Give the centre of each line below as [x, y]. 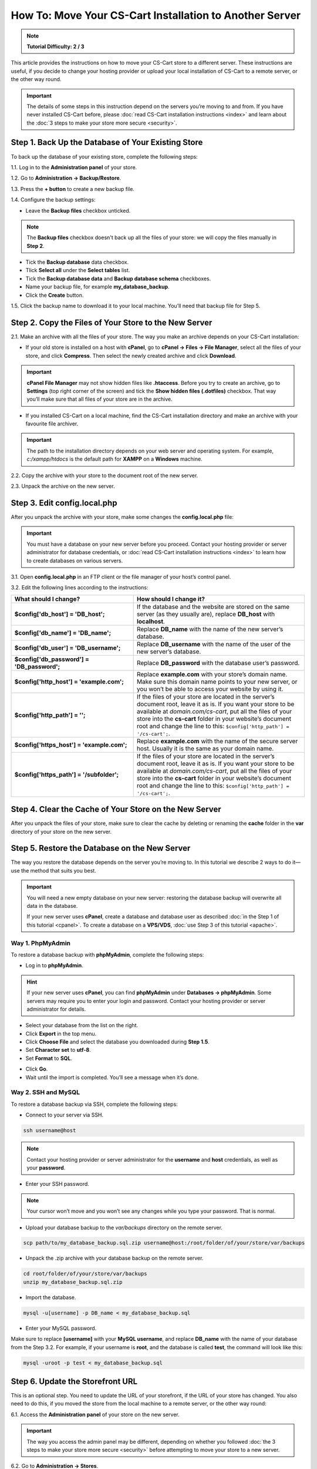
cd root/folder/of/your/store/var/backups [85, 1274]
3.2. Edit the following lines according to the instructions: [80, 588]
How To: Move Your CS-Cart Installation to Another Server [156, 15]
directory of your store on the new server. [61, 831]
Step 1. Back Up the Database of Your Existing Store [107, 142]
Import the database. [51, 1297]
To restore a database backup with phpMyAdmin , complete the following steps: [107, 954]
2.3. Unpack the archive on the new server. [63, 486]
